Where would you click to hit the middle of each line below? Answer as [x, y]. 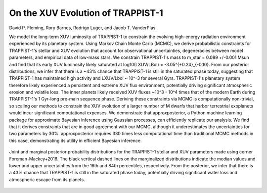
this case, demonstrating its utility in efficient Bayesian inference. [75, 141]
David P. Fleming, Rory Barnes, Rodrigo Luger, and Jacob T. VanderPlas [82, 28]
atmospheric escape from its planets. [47, 179]
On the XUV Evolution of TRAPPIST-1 [86, 13]
